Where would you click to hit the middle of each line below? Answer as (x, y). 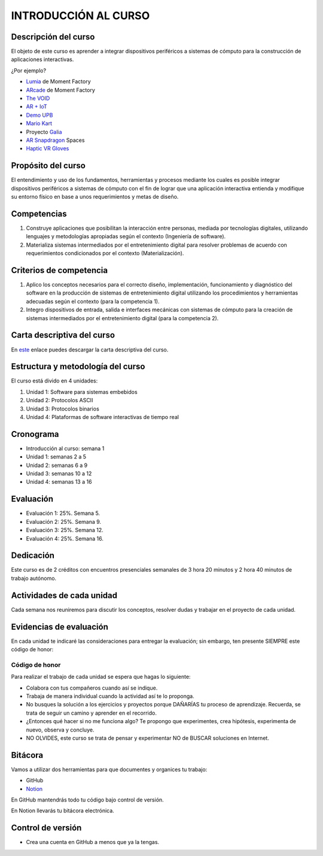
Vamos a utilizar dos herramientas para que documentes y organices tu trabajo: (109, 769)
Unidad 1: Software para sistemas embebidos (82, 391)
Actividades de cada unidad (64, 595)
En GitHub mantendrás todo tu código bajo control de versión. (87, 800)
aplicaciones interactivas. (42, 59)
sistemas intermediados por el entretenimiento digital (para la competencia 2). (122, 318)
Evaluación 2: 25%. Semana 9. (64, 521)
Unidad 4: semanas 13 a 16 (59, 482)
